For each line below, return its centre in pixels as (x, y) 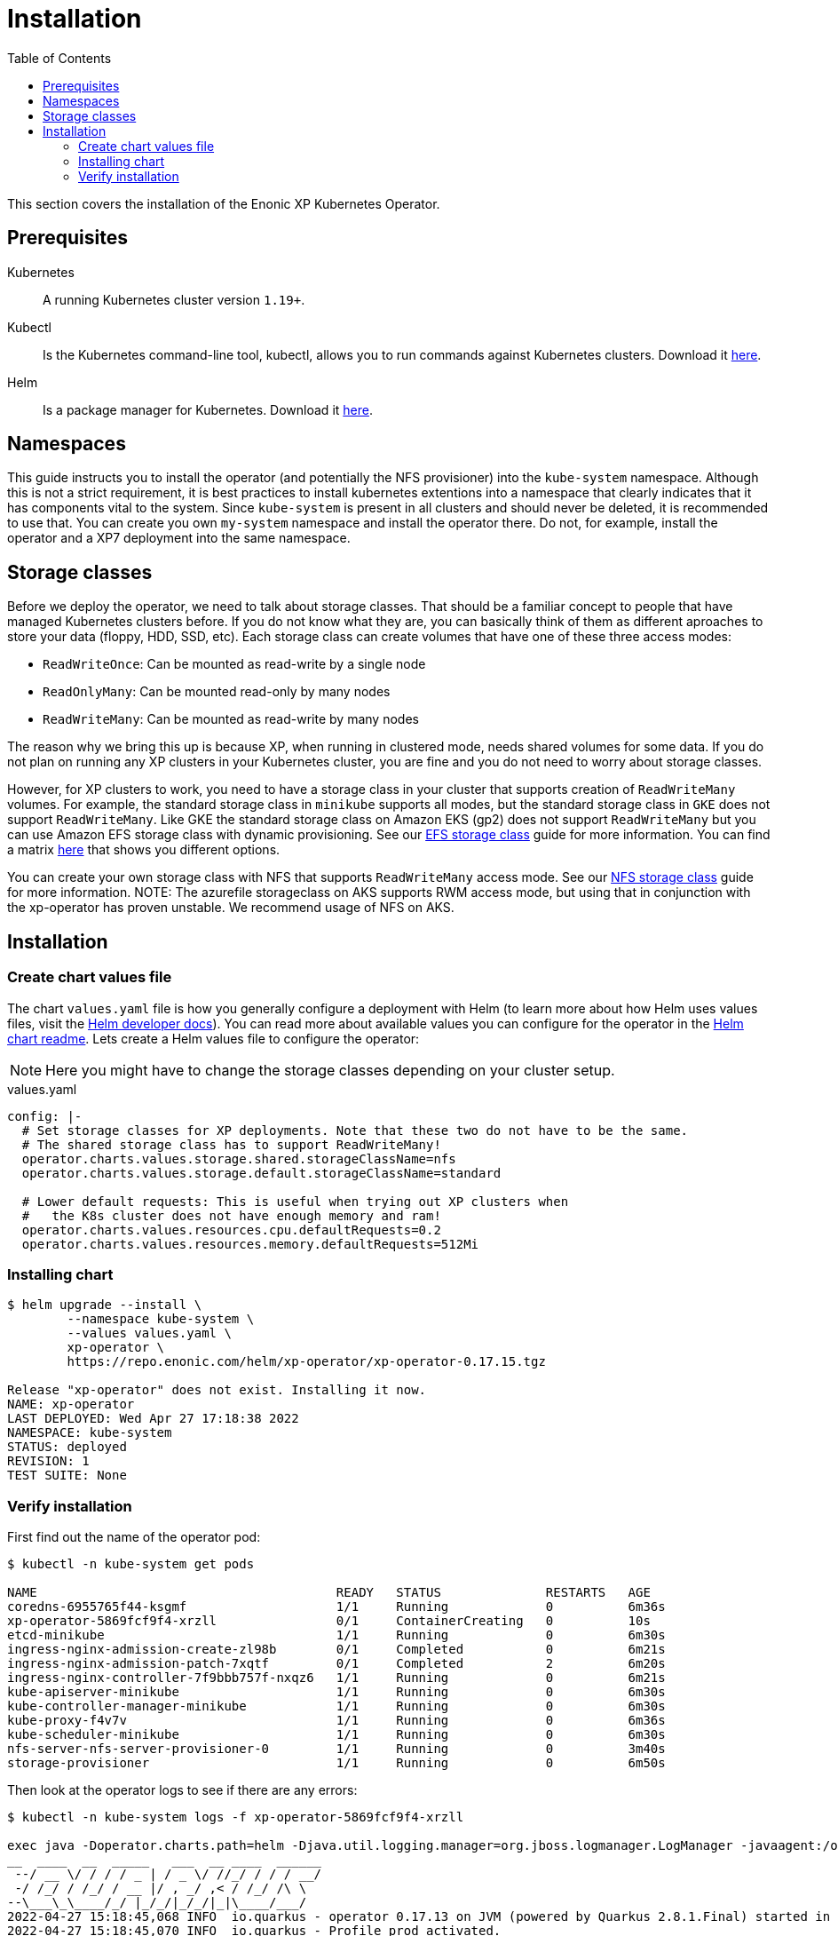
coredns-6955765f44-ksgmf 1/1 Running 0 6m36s (336, 1607)
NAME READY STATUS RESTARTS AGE (329, 1592)
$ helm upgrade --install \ (105, 1305)
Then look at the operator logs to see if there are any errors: (182, 1790)
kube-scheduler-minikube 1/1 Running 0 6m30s (336, 1734)
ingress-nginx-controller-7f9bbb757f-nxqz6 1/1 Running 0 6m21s (336, 1678)
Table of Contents (59, 58)
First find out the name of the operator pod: (134, 1537)
